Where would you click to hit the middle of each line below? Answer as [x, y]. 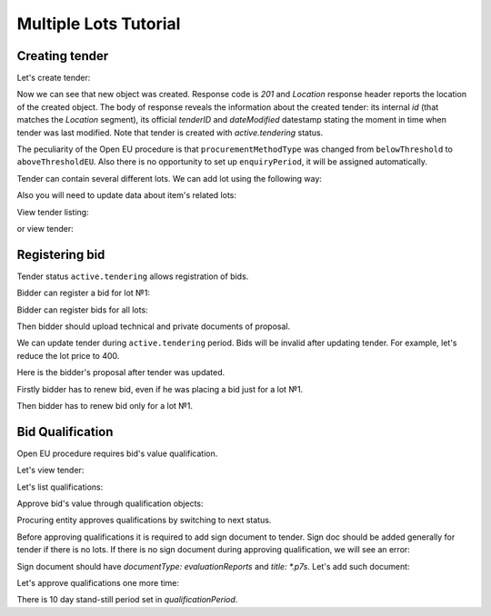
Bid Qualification [65, 432]
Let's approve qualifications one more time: [98, 583]
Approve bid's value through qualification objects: [110, 503]
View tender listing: [53, 212]
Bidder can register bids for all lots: [83, 310]
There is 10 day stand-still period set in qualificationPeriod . [127, 600]
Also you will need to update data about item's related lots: [126, 195]
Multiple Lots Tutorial [99, 24]
